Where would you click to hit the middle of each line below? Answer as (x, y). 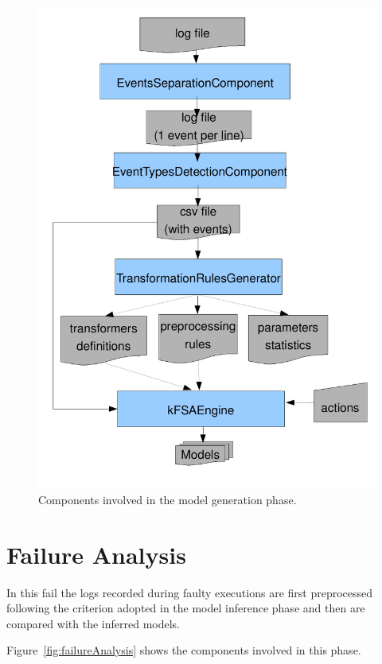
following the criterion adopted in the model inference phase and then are (186, 608)
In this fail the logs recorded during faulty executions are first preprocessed (190, 592)
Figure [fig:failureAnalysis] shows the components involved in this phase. (184, 650)
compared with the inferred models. (93, 623)
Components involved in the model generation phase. (168, 499)
